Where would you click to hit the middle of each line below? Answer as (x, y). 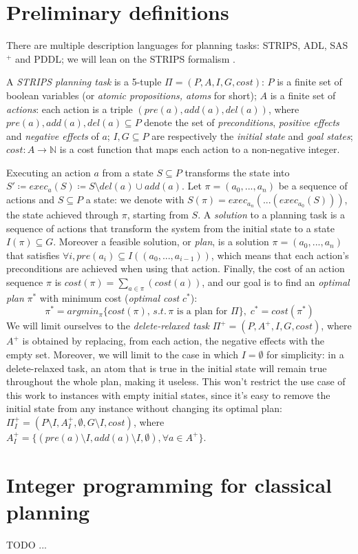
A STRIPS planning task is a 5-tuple (84, 82)
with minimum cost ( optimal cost (109, 297)
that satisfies (33, 255)
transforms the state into (237, 172)
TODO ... (27, 545)
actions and (31, 199)
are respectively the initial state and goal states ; (252, 135)
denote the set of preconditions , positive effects (242, 122)
